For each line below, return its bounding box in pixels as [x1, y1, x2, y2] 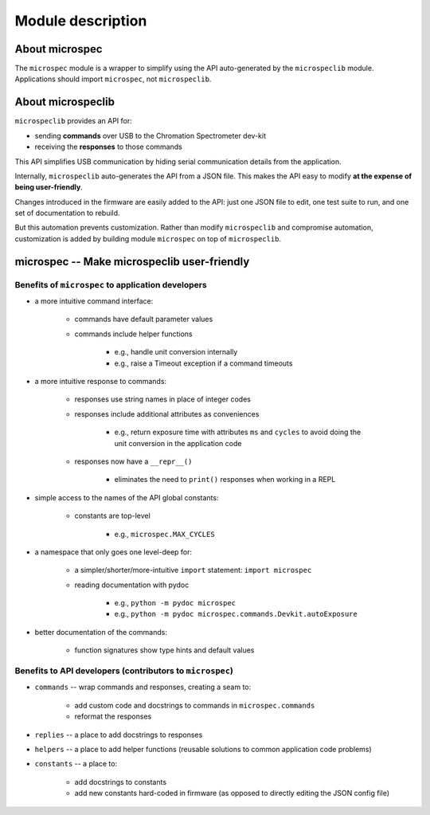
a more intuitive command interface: [34, 296, 154, 306]
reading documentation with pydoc [74, 580, 190, 590]
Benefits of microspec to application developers [14, 279, 207, 290]
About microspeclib [14, 96, 115, 109]
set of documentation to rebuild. [14, 208, 120, 218]
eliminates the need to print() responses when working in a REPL [114, 475, 336, 484]
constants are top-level [74, 511, 150, 521]
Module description [14, 12, 147, 29]
